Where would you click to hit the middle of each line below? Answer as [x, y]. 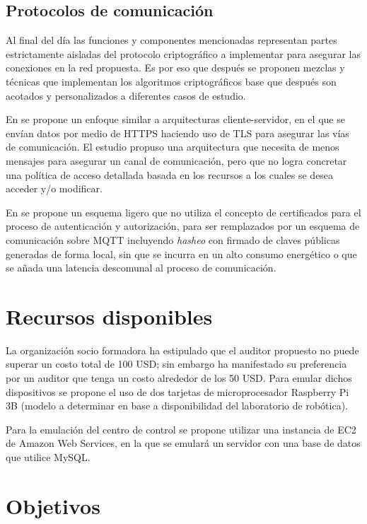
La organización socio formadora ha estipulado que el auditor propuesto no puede [182, 350]
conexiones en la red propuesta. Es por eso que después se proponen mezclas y [175, 68]
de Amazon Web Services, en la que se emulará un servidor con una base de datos [183, 443]
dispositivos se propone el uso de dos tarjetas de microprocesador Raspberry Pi [177, 391]
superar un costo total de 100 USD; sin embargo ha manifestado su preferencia [176, 364]
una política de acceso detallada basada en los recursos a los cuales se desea [170, 174]
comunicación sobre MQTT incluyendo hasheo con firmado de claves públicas [173, 239]
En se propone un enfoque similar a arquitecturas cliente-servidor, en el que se [175, 119]
